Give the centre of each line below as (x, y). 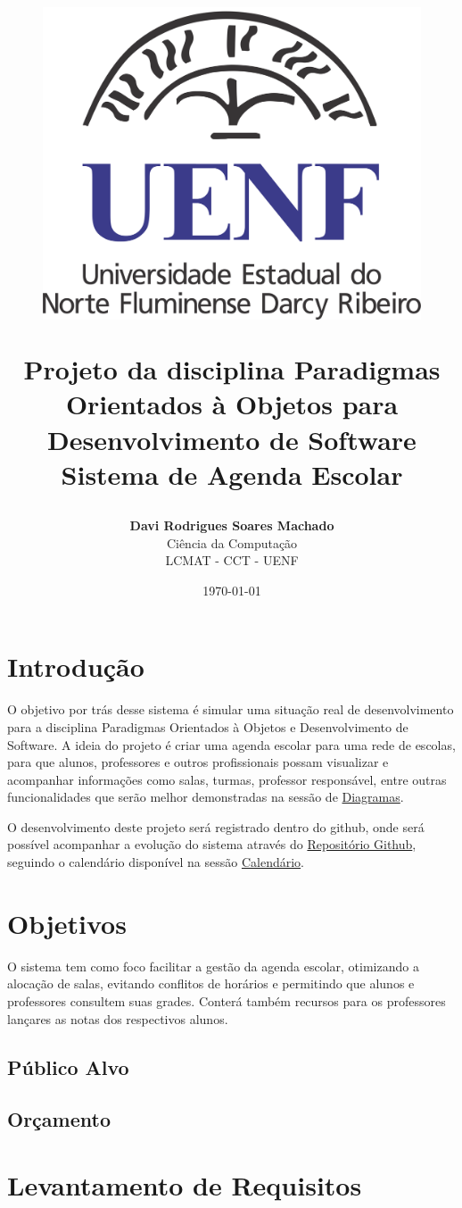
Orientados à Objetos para (232, 404)
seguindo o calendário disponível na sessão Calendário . (156, 862)
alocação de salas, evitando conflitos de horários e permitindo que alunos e (211, 983)
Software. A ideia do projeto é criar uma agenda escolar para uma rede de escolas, (231, 744)
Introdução (76, 666)
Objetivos (67, 923)
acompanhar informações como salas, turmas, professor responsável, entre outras (227, 779)
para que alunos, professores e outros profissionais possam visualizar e (198, 762)
